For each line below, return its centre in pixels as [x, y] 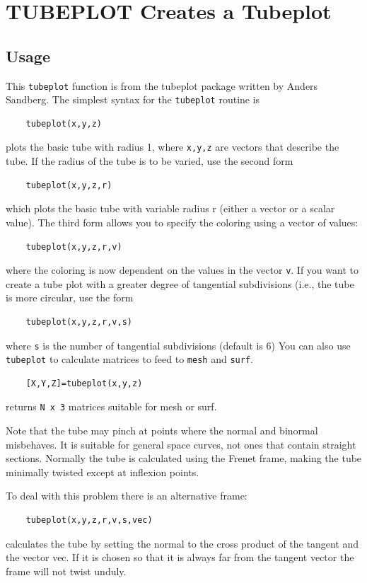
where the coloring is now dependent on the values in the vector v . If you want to [182, 270]
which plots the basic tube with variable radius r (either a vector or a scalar [170, 208]
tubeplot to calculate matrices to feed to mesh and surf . [129, 359]
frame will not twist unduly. [66, 571]
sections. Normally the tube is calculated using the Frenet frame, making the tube [184, 458]
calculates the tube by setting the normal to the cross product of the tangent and [182, 543]
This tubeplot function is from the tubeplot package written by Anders [162, 85]
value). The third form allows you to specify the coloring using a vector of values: [182, 222]
